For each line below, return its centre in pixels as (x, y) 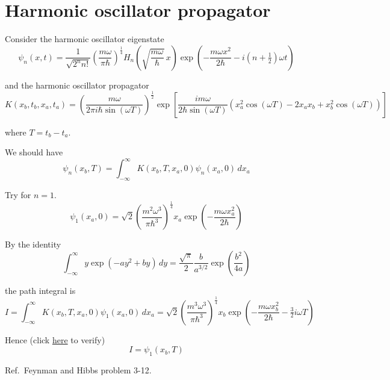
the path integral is (40, 290)
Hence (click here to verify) (55, 339)
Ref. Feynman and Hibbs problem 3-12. (78, 370)
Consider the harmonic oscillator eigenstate (85, 39)
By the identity (33, 244)
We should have (34, 152)
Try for (18, 195)
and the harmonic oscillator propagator (77, 85)
